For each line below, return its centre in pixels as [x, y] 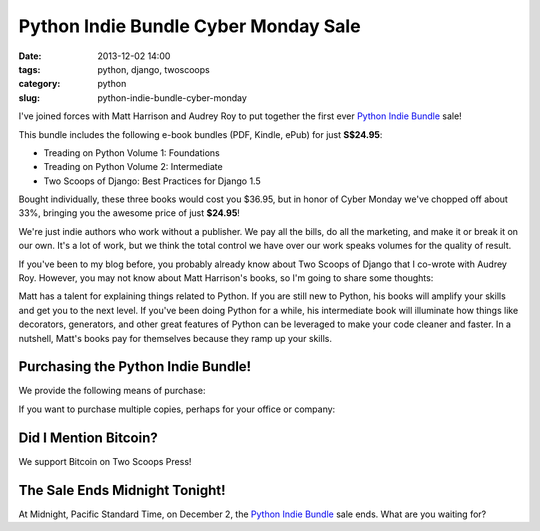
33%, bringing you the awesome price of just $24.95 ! [129, 213]
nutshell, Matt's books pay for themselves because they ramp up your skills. [175, 338]
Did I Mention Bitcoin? [88, 437]
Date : [30, 56]
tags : [29, 69]
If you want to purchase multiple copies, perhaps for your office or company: [177, 409]
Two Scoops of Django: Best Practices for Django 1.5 [152, 181]
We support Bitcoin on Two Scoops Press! [105, 461]
